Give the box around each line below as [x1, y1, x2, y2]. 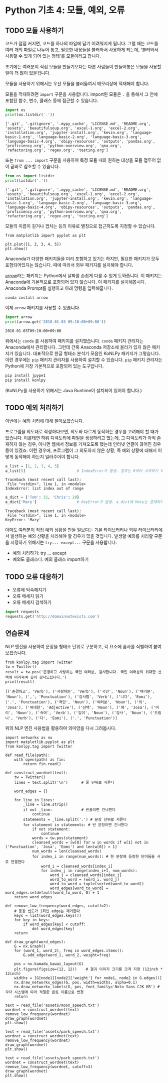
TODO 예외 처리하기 [5, 404, 64, 412]
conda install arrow [5, 295, 48, 300]
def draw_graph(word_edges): [5, 939, 66, 944]
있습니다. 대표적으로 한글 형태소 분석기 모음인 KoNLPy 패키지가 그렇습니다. [14, 350, 160, 356]
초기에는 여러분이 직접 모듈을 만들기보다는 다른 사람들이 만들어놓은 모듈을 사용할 [5, 64, 161, 69]
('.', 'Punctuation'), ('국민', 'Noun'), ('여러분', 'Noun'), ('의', [5, 699, 147, 704]
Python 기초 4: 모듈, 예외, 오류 [5, 5, 125, 16]
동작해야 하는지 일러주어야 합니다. [14, 453, 80, 459]
